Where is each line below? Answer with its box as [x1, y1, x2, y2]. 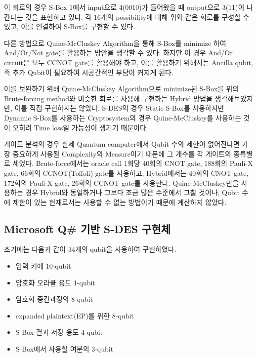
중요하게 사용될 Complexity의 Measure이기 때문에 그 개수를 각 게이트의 [12, 148, 231, 159]
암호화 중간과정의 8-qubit [15, 294, 93, 304]
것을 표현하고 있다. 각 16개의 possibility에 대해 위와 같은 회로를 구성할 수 [25, 11, 250, 22]
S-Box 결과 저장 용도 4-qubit [15, 327, 103, 337]
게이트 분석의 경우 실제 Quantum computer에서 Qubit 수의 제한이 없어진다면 [4, 139, 240, 149]
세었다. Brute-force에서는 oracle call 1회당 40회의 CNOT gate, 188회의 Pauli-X [12, 158, 253, 168]
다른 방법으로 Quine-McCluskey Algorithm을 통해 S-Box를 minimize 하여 [4, 38, 226, 48]
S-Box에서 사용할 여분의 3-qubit [15, 344, 114, 354]
